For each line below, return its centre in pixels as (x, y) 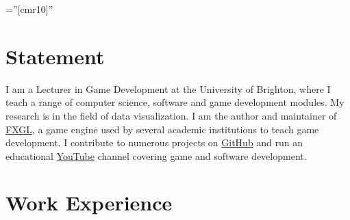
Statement (55, 56)
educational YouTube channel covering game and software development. (156, 155)
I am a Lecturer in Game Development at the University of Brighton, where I (168, 88)
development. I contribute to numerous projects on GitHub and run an (154, 142)
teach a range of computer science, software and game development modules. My (175, 102)
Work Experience (89, 203)
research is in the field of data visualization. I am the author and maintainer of (171, 115)
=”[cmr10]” (29, 9)
